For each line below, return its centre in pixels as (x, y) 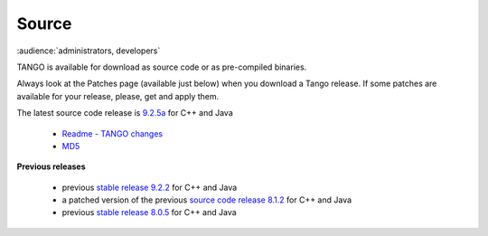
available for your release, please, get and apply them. (118, 96)
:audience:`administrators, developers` (89, 51)
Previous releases (51, 166)
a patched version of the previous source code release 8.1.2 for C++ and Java (207, 200)
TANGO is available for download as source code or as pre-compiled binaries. (162, 67)
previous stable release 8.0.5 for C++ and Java (149, 212)
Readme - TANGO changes (112, 133)
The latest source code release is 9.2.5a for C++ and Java (125, 113)
